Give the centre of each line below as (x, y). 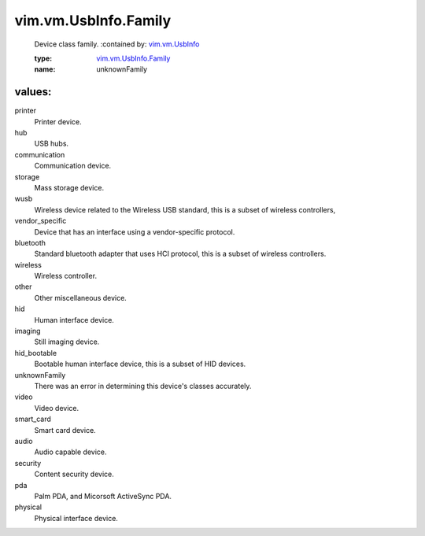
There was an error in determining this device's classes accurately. (143, 386)
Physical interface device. (76, 518)
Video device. (57, 408)
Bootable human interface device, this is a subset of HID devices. (140, 364)
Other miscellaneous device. (81, 298)
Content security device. (74, 474)
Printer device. (58, 121)
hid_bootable (36, 353)
